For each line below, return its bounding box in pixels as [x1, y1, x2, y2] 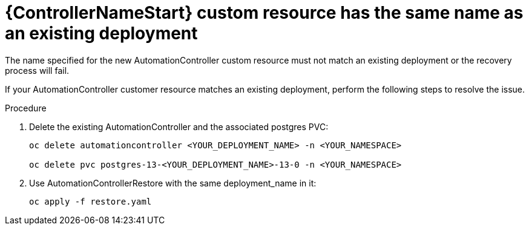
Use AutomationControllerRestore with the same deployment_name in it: [29, 177, 317, 188]
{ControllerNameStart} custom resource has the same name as [5, 2, 524, 23]
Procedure [5, 102, 47, 113]
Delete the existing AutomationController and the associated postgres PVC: [29, 121, 329, 132]
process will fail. [5, 65, 70, 76]
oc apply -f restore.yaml [29, 196, 152, 206]
